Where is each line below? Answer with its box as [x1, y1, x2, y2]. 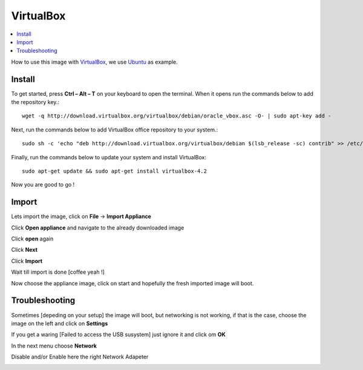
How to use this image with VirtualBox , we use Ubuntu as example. [11, 58, 178, 65]
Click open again [11, 235, 54, 242]
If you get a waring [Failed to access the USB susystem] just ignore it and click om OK [11, 331, 226, 339]
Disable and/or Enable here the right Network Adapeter [11, 353, 149, 360]
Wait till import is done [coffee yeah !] [11, 268, 105, 276]
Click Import [11, 257, 42, 265]
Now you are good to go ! [11, 181, 75, 188]
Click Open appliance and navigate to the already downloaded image [11, 224, 185, 231]
